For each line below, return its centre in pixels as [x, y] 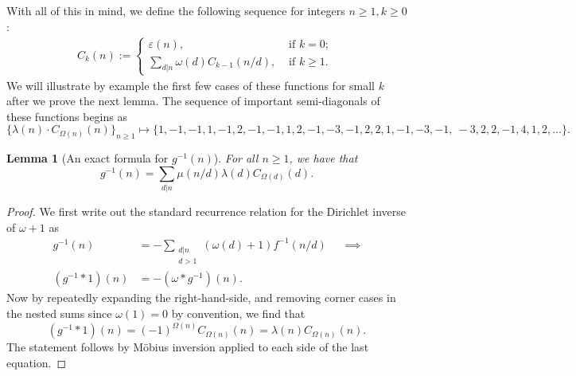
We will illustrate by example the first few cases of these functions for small [191, 85]
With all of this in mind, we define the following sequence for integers [176, 10]
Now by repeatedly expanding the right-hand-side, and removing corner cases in [201, 298]
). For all [236, 158]
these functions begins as [67, 116]
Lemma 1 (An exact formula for [88, 158]
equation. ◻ [37, 362]
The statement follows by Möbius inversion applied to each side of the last [188, 347]
